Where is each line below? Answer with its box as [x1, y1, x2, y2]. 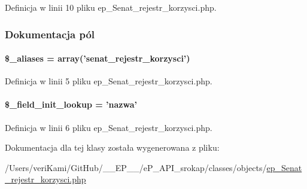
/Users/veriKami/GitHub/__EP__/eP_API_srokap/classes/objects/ [5, 161, 267, 173]
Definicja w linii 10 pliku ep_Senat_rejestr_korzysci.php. [5, 1, 217, 13]
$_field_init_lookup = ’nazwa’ [5, 98, 137, 111]
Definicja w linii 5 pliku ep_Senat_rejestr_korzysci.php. [5, 75, 212, 87]
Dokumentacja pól [5, 26, 95, 41]
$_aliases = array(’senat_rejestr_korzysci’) [5, 52, 190, 65]
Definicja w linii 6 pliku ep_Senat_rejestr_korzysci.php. [5, 121, 212, 133]
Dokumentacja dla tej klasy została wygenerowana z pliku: [5, 141, 220, 154]
